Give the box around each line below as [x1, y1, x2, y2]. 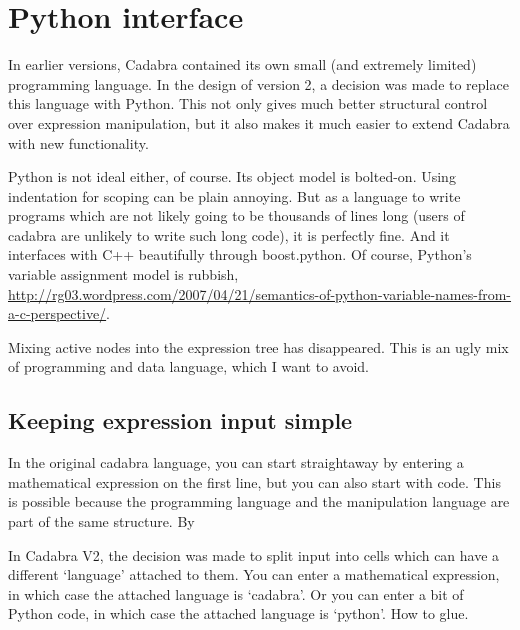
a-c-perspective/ [8, 303, 107, 324]
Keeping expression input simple [8, 405, 353, 436]
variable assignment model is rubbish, [8, 264, 239, 285]
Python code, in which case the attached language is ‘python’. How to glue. [8, 603, 469, 624]
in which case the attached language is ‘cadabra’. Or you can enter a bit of [8, 583, 464, 604]
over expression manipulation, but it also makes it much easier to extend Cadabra [8, 112, 510, 133]
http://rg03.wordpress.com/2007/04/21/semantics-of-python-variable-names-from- [8, 283, 512, 304]
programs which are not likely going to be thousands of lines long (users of [8, 205, 465, 226]
